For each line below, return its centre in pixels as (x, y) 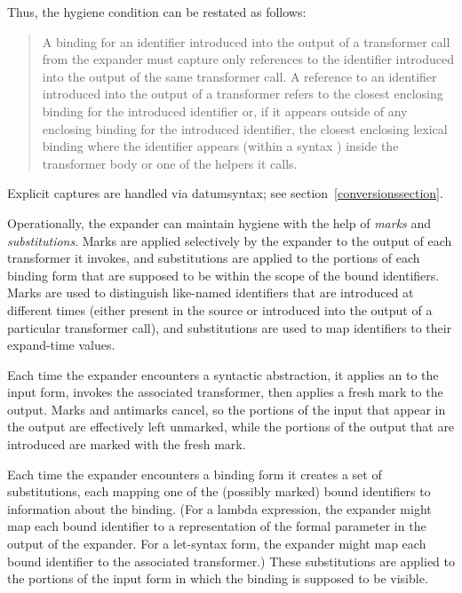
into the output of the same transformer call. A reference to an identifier (239, 76)
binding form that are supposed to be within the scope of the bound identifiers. (223, 275)
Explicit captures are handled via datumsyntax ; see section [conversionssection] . (225, 193)
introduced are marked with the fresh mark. (127, 444)
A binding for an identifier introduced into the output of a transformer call (246, 41)
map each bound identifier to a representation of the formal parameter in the (217, 526)
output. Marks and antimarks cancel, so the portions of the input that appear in (227, 409)
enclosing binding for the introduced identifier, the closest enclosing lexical (245, 128)
